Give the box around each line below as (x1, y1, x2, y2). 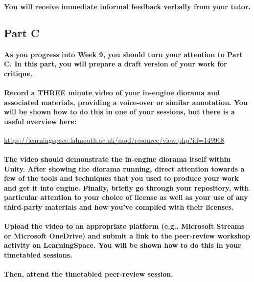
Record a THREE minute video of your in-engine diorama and (4, 87, 220, 97)
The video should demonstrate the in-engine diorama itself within (4, 154, 231, 164)
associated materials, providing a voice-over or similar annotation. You (4, 97, 248, 107)
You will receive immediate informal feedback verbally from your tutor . (4, 1, 251, 11)
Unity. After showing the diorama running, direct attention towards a (4, 163, 245, 174)
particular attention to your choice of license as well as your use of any (4, 192, 248, 202)
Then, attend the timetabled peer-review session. (4, 269, 173, 279)
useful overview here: (4, 116, 77, 126)
